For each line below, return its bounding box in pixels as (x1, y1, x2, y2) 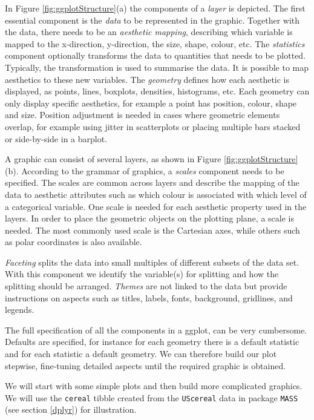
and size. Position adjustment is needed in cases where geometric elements (5, 108, 280, 121)
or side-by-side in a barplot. (5, 132, 108, 145)
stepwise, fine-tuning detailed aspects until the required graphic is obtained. (5, 359, 286, 372)
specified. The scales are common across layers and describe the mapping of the (5, 176, 299, 189)
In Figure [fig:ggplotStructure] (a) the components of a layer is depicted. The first (5, 2, 306, 14)
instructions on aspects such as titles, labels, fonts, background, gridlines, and (5, 291, 293, 304)
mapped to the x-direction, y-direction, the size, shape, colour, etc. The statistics (5, 37, 305, 50)
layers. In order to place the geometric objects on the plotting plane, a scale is (5, 212, 294, 225)
